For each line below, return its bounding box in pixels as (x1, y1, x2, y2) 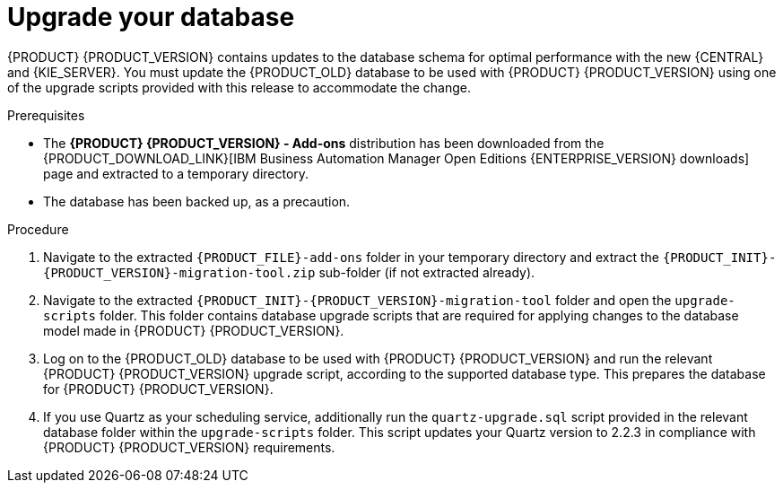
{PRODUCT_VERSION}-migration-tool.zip (43, 265, 316, 280)
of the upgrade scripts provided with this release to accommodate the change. (7, 79, 472, 95)
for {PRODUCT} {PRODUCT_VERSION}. (43, 381, 274, 397)
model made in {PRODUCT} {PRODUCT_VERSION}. (43, 322, 344, 338)
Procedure (7, 221, 69, 237)
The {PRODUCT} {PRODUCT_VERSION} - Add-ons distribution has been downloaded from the (43, 135, 605, 151)
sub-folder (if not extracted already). (318, 264, 535, 280)
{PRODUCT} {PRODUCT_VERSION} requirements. (43, 439, 335, 455)
